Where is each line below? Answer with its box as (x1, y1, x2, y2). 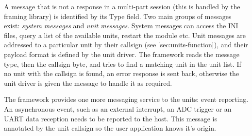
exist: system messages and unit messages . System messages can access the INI (4, 20, 238, 31)
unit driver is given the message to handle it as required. (4, 78, 172, 88)
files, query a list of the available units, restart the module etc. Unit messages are (4, 30, 246, 40)
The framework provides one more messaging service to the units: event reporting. (4, 94, 249, 104)
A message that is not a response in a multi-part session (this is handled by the (4, 1, 240, 11)
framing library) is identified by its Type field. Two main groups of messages (4, 11, 232, 21)
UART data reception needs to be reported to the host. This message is (4, 113, 217, 123)
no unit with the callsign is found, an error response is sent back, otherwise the (4, 68, 239, 78)
